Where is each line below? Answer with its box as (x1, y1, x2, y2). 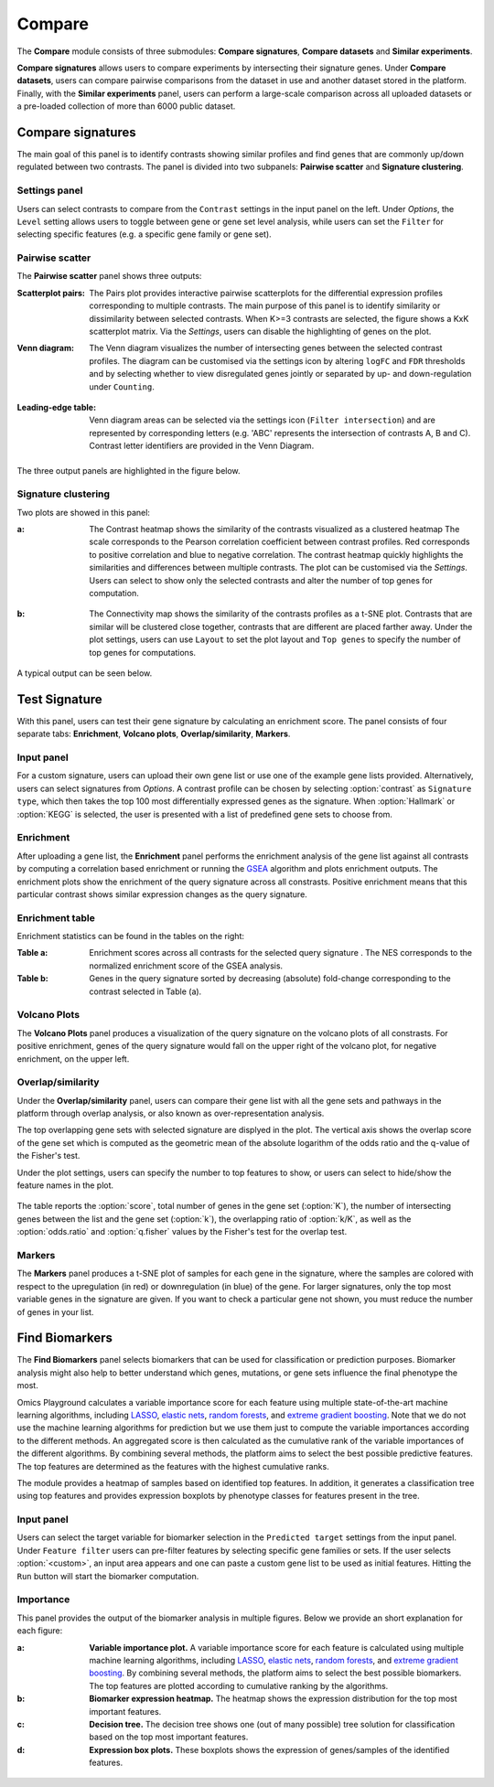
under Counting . (89, 380, 155, 392)
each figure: (16, 1625, 63, 1636)
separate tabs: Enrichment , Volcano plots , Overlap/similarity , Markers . (16, 728, 291, 740)
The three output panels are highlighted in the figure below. (16, 465, 242, 476)
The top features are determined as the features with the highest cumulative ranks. (16, 1461, 329, 1471)
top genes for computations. (89, 647, 197, 658)
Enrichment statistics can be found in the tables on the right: (16, 931, 244, 942)
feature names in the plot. (16, 1180, 114, 1191)
